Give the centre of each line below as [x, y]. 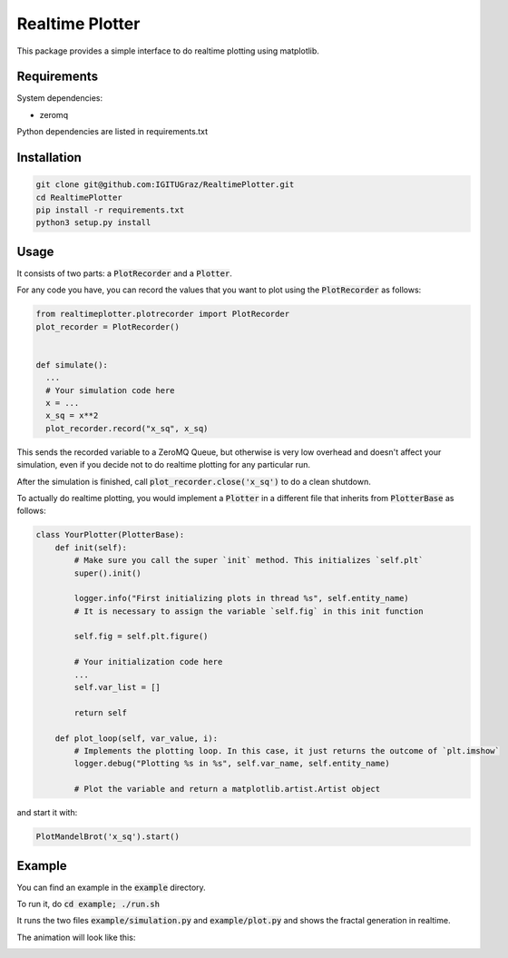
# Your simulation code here [111, 390]
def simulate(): [72, 365]
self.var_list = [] [117, 687]
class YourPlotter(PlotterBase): [110, 535]
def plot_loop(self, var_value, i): [136, 738]
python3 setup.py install [93, 223]
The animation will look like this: [76, 937]
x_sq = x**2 [72, 416]
